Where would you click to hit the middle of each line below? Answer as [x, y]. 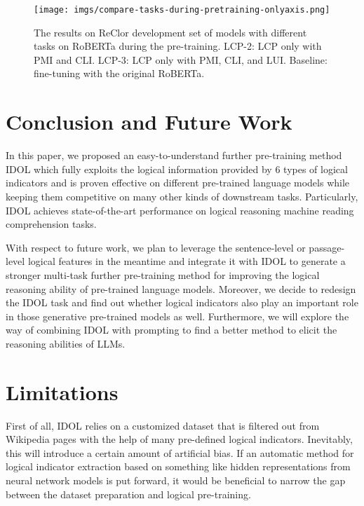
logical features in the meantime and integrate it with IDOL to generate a [187, 261]
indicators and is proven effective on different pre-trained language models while [178, 183]
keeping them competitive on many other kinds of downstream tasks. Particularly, [182, 196]
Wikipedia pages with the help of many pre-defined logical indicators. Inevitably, [179, 439]
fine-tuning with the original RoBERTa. [119, 73]
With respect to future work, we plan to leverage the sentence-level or [156, 247]
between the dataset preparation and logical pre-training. [128, 494]
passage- [327, 247]
